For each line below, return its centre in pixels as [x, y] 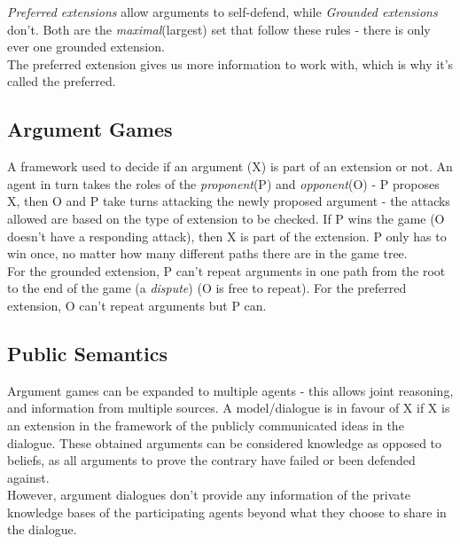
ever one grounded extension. [86, 47]
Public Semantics [87, 353]
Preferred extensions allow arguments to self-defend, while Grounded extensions [222, 12]
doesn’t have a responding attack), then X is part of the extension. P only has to [227, 236]
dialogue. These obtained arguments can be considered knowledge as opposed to [225, 442]
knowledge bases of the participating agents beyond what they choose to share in [227, 512]
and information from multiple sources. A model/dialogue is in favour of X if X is [229, 408]
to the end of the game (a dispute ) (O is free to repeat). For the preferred [207, 288]
